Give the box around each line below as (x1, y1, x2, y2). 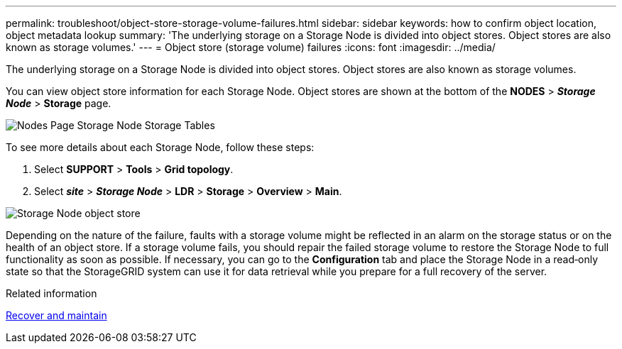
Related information (6, 287, 97, 299)
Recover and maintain (6, 309, 107, 321)
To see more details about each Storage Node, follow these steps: (6, 141, 315, 153)
